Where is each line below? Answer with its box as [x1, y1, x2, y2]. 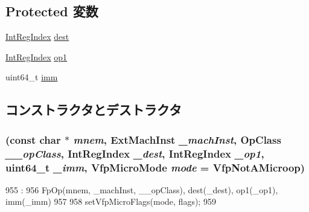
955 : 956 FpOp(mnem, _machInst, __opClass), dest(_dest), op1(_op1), [5, 183, 278, 196]
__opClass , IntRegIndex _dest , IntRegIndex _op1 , [5, 146, 264, 161]
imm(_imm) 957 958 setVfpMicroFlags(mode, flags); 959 [5, 195, 216, 208]
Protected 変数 [5, 2, 98, 21]
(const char [5, 132, 61, 147]
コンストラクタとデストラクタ [5, 100, 182, 119]
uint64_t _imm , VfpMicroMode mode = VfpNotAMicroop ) [5, 159, 305, 175]
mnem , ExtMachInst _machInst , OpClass [73, 132, 281, 147]
